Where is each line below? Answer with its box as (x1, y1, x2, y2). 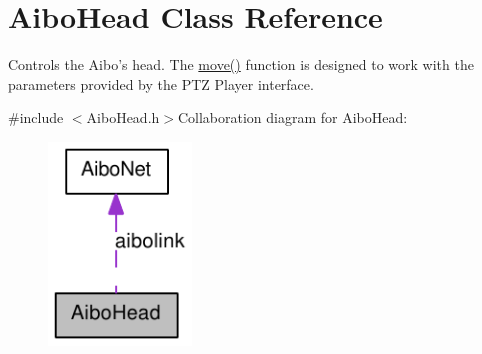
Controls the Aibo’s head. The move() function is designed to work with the (8, 54, 474, 75)
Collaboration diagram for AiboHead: (177, 107, 408, 128)
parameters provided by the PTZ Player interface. (8, 73, 314, 94)
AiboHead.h (86, 107, 160, 128)
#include (8, 107, 64, 128)
